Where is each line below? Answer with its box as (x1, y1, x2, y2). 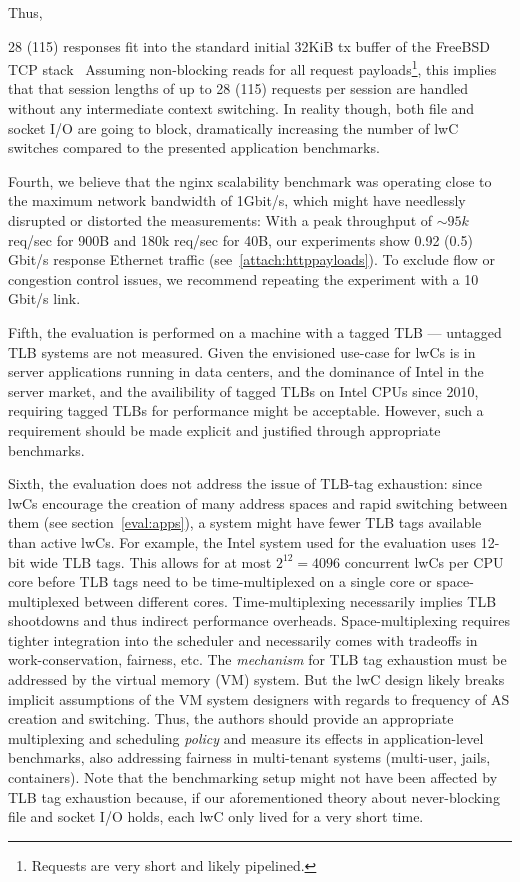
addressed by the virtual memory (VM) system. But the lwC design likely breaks (8, 669, 505, 690)
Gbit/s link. (8, 288, 81, 309)
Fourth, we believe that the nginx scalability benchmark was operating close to (8, 170, 492, 191)
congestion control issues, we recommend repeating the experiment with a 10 (8, 268, 479, 289)
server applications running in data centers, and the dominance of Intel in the (8, 361, 484, 382)
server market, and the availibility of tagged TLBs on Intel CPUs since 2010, (8, 380, 479, 401)
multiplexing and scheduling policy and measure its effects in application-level (8, 727, 484, 748)
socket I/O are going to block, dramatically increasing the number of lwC (8, 117, 459, 138)
